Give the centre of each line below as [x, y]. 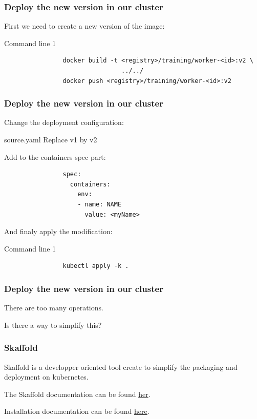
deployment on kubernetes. [46, 377]
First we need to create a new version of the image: [84, 26]
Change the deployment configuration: [64, 122]
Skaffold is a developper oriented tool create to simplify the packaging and [121, 366]
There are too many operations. [54, 308]
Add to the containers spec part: [55, 156]
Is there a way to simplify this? [53, 324]
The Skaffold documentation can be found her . [77, 394]
